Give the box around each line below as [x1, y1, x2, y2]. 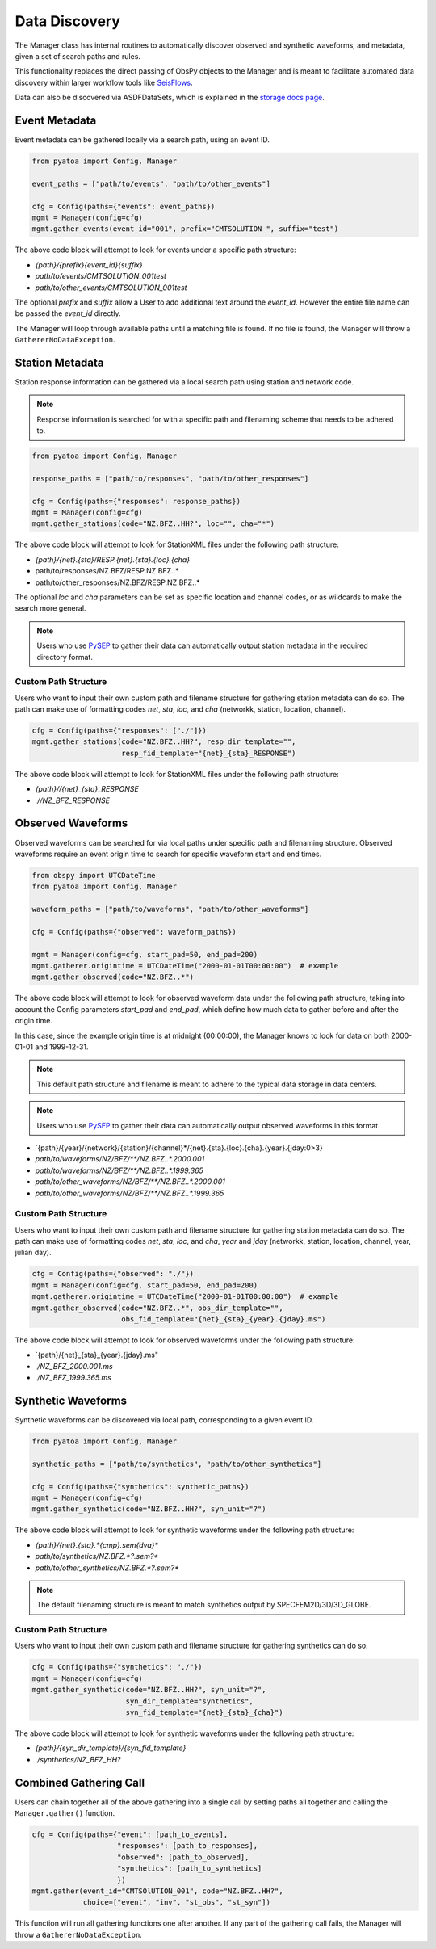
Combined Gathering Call [15, 1775, 145, 1789]
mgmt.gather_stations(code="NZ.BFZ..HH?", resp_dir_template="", [31, 737, 296, 746]
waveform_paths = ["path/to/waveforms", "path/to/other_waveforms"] [31, 905, 309, 914]
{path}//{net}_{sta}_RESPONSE [35, 784, 139, 794]
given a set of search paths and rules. [15, 51, 141, 61]
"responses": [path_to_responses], [117, 1842, 258, 1850]
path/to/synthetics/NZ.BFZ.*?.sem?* [35, 1552, 159, 1561]
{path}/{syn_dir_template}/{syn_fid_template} [35, 1743, 187, 1753]
